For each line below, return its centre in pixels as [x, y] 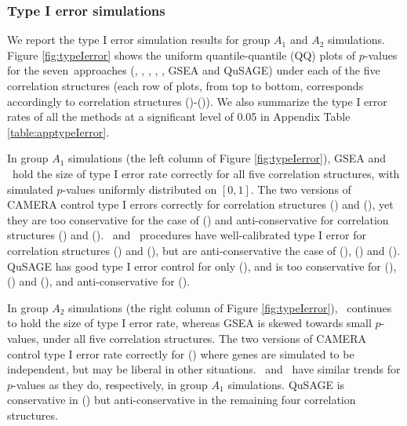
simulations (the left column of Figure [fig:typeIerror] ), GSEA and [227, 158]
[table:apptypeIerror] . [58, 131]
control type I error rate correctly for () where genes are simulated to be [181, 353]
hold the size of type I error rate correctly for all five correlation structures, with [206, 173]
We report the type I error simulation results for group [139, 40]
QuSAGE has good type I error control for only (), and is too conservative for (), [202, 266]
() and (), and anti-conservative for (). [99, 281]
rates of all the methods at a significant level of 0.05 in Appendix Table [179, 117]
